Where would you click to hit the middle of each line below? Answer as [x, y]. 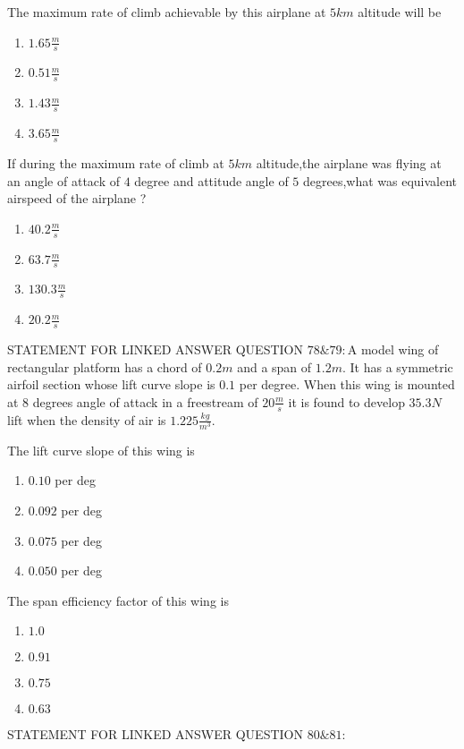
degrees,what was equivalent [380, 180]
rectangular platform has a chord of [105, 366]
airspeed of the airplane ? [77, 198]
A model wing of [393, 349]
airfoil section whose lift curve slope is [111, 384]
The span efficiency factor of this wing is [118, 600]
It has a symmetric [401, 366]
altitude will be [400, 12]
